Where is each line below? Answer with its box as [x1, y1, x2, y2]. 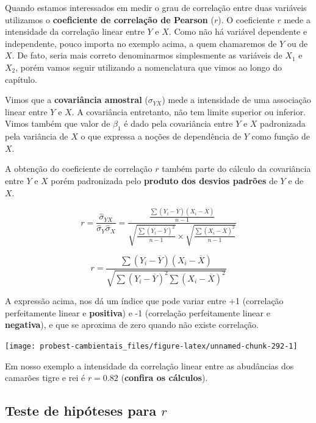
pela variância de [5, 130, 68, 143]
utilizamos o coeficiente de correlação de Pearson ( [5, 13, 214, 26]
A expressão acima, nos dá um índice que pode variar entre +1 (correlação [5, 294, 284, 307]
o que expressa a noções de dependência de [81, 130, 242, 143]
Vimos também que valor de [5, 117, 110, 130]
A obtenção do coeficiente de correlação [5, 162, 153, 175]
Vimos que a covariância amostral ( [5, 93, 148, 106]
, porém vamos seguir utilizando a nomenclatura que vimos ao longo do [15, 60, 282, 73]
